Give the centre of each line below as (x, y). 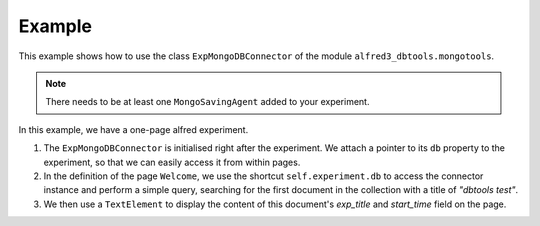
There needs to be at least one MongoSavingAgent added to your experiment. (207, 102)
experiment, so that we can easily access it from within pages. (172, 162)
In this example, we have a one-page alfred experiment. (133, 129)
